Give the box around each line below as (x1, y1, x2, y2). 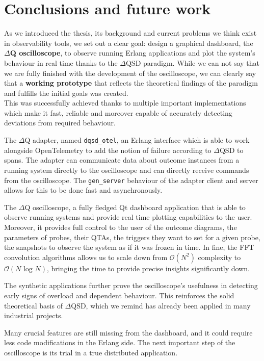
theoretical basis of (4, 300, 63, 311)
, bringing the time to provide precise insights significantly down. (46, 263, 250, 273)
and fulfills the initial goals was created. (4, 87, 128, 98)
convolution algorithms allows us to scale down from (4, 251, 168, 262)
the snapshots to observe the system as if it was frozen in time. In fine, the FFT (4, 242, 254, 252)
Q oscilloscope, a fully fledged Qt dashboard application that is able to (24, 201, 246, 212)
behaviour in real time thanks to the (4, 57, 118, 68)
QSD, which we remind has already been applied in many (71, 300, 251, 311)
